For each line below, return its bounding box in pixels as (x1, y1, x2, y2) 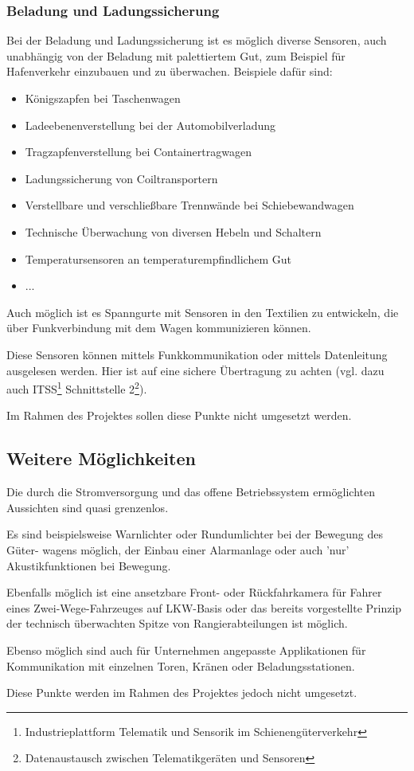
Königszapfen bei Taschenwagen (25, 90, 181, 106)
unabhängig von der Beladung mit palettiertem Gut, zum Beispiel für (6, 47, 346, 64)
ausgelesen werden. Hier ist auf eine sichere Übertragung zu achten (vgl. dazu (6, 362, 385, 378)
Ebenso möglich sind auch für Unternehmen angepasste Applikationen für (6, 641, 366, 658)
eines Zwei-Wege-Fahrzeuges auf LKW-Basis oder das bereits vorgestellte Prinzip (6, 599, 402, 616)
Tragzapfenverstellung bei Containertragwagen (25, 143, 252, 160)
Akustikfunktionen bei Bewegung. (6, 557, 171, 573)
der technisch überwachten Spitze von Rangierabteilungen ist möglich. (6, 615, 348, 632)
